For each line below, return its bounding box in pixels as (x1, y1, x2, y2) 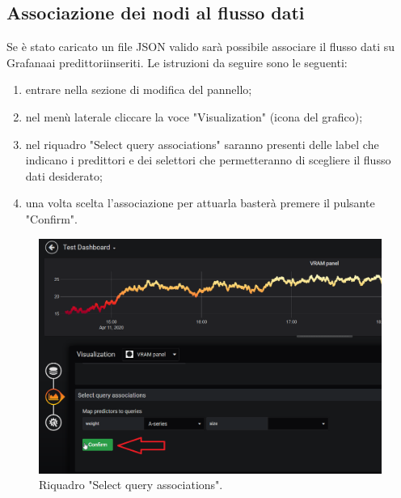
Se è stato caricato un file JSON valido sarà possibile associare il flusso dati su (6, 38, 395, 55)
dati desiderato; (25, 167, 103, 184)
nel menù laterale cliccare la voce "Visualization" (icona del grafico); (25, 108, 363, 125)
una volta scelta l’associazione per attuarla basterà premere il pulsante (25, 194, 375, 211)
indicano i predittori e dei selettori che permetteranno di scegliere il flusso (25, 151, 391, 168)
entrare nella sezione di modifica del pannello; (25, 81, 252, 98)
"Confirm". (25, 210, 78, 227)
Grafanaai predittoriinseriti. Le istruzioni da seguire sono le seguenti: (6, 53, 348, 70)
